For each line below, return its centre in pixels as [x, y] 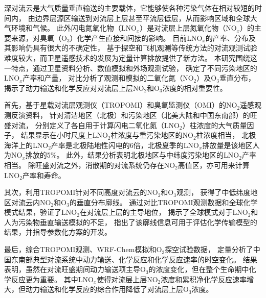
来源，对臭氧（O [39, 38]
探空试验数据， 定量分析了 [209, 249]
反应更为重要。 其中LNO [52, 279]
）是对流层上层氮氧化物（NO [188, 28]
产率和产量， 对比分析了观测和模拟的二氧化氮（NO [108, 78]
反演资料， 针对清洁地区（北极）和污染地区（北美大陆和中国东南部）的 [130, 115]
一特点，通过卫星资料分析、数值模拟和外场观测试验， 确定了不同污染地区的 [131, 68]
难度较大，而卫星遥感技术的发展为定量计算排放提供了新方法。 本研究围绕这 [131, 57]
